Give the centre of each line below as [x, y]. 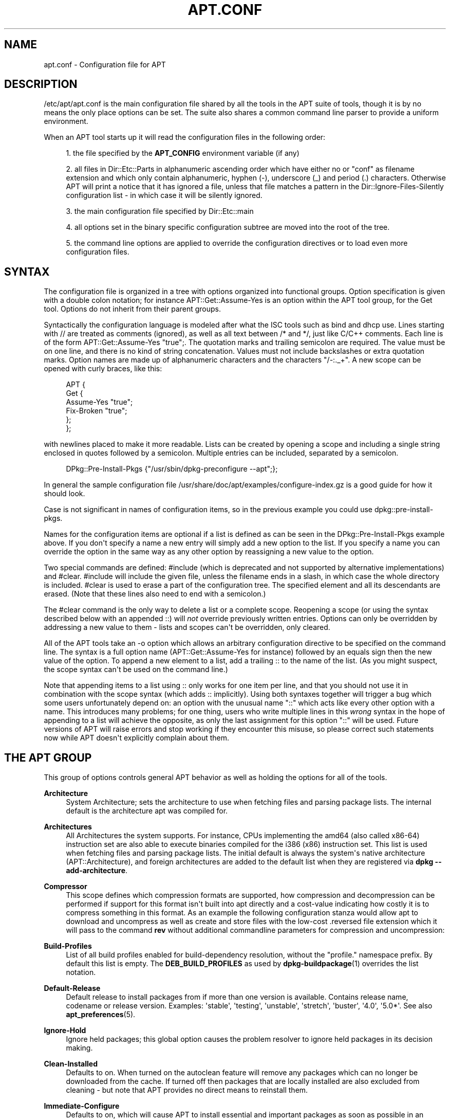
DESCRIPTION [41, 84]
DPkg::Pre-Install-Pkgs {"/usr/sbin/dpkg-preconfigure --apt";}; [172, 469]
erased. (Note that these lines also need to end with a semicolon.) [155, 594]
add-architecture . [97, 871]
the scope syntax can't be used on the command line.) [136, 670]
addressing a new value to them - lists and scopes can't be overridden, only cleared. [187, 627]
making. [79, 1048]
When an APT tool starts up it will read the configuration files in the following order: [185, 137]
